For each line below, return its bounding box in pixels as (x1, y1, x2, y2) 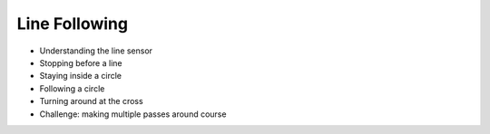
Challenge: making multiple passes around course (39, 109, 227, 120)
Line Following (16, 14, 129, 33)
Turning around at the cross (39, 96, 144, 107)
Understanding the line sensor (39, 45, 153, 56)
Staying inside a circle (39, 71, 122, 81)
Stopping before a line (39, 57, 122, 68)
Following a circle (39, 82, 105, 94)
